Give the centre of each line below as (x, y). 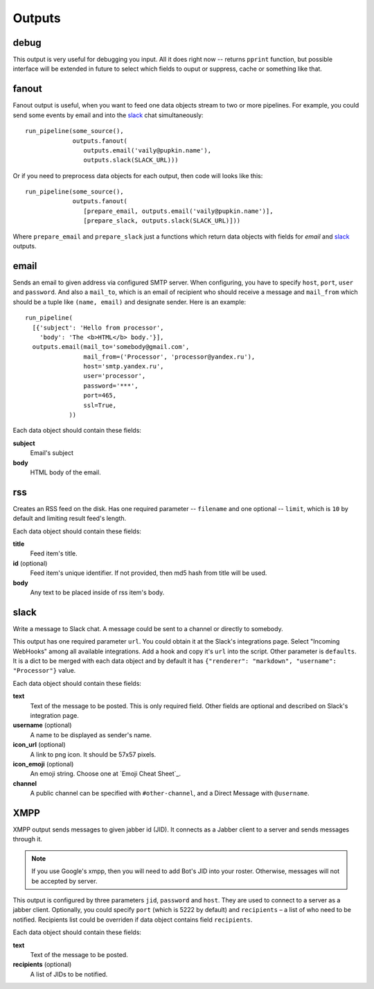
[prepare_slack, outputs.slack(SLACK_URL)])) (162, 221)
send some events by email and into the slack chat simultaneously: (108, 115)
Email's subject (52, 453)
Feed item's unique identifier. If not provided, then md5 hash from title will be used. (149, 573)
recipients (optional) (42, 965)
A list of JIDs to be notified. (69, 974)
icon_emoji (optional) (43, 764)
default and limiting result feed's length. (70, 518)
